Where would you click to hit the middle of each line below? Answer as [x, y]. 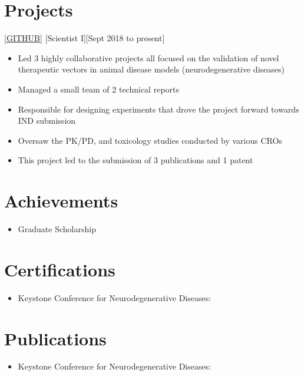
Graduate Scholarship [57, 229]
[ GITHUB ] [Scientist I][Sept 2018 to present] [85, 38]
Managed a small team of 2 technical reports [99, 89]
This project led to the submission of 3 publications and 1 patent [136, 160]
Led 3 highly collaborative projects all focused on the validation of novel [148, 57]
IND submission [47, 121]
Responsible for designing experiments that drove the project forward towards [158, 109]
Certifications [60, 269]
